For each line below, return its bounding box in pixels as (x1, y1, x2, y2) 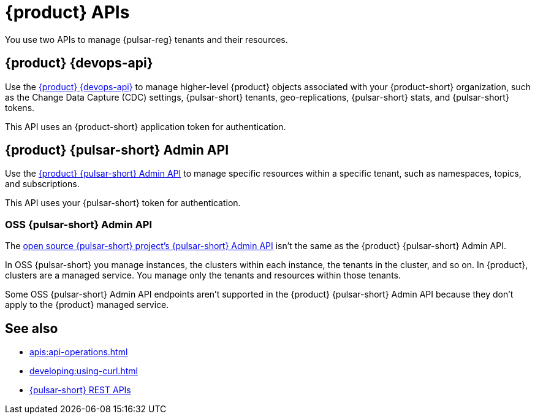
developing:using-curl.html (29, 366, 138, 377)
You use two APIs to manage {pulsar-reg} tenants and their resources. (5, 34, 288, 45)
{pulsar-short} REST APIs (29, 385, 131, 396)
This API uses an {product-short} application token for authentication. (5, 121, 286, 132)
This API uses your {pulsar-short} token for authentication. (5, 198, 241, 209)
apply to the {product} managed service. (5, 299, 169, 310)
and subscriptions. (5, 179, 80, 190)
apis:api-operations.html (29, 347, 128, 358)
